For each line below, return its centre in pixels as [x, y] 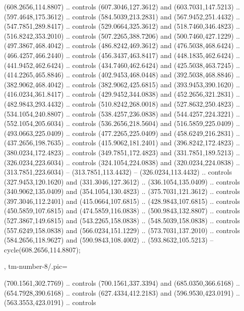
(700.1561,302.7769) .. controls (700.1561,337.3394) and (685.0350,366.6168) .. [122, 283]
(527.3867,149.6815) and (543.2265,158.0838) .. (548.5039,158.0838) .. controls [122, 220]
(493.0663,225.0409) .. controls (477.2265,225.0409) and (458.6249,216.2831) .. [122, 133]
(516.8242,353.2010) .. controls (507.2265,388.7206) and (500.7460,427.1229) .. [122, 35]
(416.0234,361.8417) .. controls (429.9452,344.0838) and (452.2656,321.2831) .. [122, 94]
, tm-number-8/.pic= [36, 266]
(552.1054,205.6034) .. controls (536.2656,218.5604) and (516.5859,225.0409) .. [122, 123]
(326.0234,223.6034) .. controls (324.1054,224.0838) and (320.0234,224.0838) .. [122, 162]
